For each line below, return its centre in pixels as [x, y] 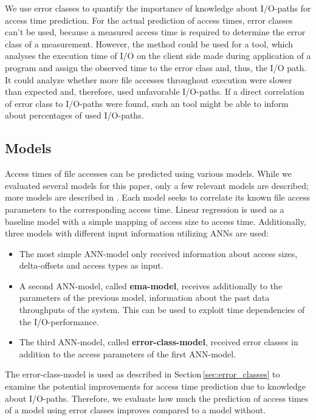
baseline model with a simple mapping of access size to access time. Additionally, [156, 221]
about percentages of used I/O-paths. [74, 115]
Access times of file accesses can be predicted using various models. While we [148, 174]
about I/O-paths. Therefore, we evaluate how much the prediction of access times [157, 398]
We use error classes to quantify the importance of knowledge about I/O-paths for [158, 8]
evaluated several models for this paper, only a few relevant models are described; [157, 185]
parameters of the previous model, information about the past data [144, 298]
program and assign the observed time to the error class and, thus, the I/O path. [156, 67]
